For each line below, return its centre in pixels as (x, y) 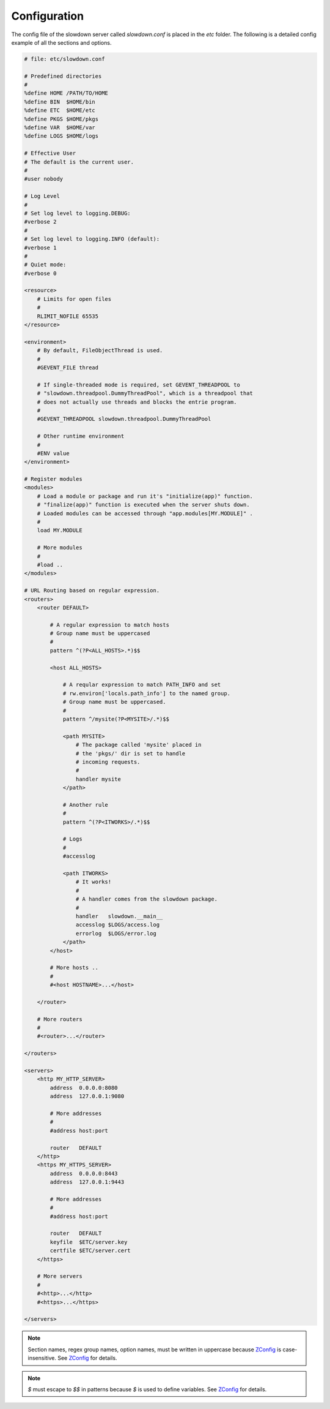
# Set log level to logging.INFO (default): (92, 239)
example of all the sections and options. (61, 42)
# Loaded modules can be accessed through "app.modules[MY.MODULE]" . (145, 513)
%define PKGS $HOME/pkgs (61, 119)
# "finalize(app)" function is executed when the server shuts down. (143, 505)
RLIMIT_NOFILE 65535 (68, 316)
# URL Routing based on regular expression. (92, 591)
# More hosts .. (74, 968)
